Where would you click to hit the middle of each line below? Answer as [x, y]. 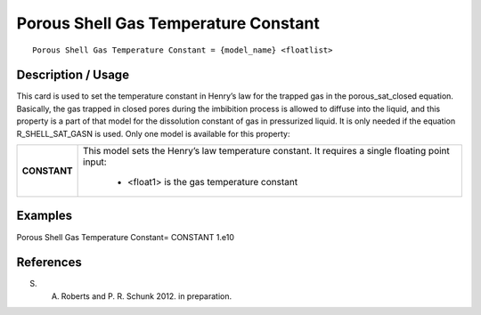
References [49, 262]
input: [95, 162]
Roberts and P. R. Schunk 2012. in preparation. [147, 296]
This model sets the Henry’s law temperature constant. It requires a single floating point [266, 151]
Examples [45, 216]
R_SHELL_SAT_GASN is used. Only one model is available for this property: [153, 133]
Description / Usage [73, 75]
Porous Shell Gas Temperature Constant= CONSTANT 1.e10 [126, 237]
